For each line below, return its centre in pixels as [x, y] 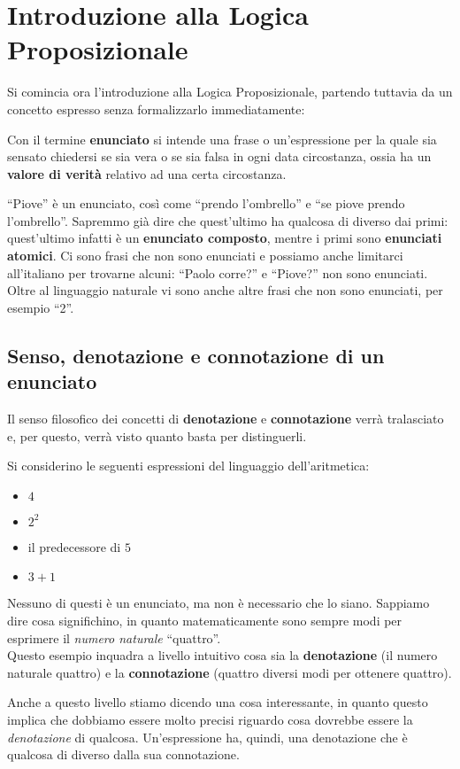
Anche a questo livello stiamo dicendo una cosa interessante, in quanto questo [218, 702]
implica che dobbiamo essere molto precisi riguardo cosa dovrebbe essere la [210, 719]
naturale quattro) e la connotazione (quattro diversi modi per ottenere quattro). [230, 672]
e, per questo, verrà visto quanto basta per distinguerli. [157, 435]
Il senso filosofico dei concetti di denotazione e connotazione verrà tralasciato [226, 419]
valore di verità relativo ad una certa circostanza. [147, 173]
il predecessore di [74, 546]
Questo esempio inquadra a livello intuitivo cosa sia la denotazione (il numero [222, 655]
